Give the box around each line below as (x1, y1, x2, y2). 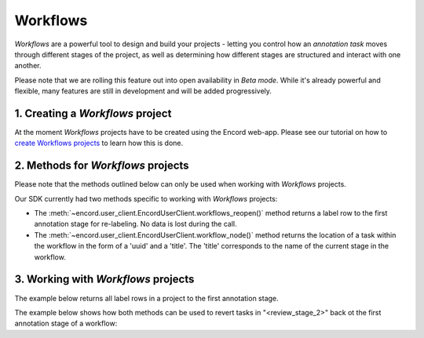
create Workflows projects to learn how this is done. (14, 138, 184, 148)
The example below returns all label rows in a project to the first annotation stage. (14, 293, 279, 303)
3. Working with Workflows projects (14, 273, 195, 286)
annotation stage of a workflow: (14, 318, 118, 329)
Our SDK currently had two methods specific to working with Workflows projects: (14, 194, 278, 203)
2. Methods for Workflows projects (14, 159, 189, 173)
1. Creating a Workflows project (14, 107, 172, 120)
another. (14, 61, 42, 71)
